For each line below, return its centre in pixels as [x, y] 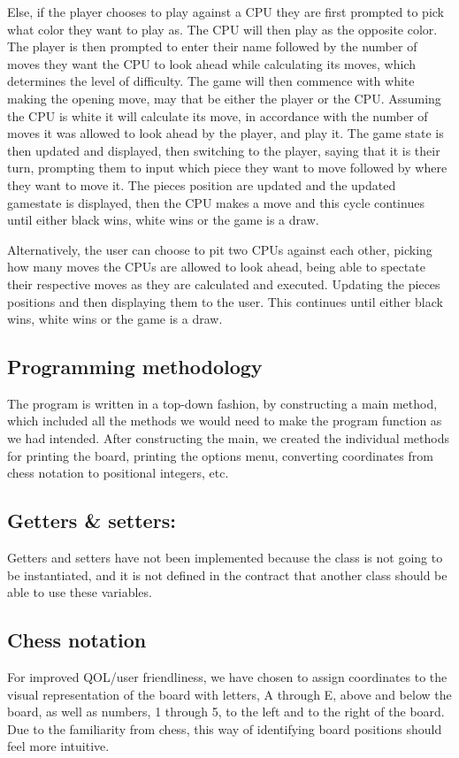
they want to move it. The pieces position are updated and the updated [202, 184]
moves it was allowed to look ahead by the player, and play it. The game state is [226, 133]
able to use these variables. [80, 592]
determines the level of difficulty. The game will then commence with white [211, 81]
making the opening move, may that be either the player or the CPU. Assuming [224, 98]
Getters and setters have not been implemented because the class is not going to [225, 558]
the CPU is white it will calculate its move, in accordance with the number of [218, 115]
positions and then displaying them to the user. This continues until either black [225, 301]
